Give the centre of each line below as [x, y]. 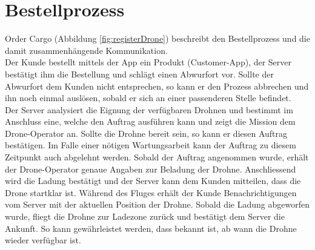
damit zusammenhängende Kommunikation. [86, 50]
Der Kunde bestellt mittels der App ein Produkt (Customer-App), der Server [148, 62]
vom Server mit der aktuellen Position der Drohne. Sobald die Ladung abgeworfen [157, 204]
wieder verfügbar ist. [43, 240]
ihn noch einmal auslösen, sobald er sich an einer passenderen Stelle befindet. [148, 98]
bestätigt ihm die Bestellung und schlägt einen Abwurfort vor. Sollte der [139, 74]
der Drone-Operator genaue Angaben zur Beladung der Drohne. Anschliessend [151, 169]
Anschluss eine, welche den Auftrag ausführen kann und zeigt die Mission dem [150, 121]
